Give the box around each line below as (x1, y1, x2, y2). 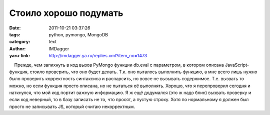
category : (9, 39, 30, 45)
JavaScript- (225, 62, 249, 68)
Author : (9, 45, 26, 52)
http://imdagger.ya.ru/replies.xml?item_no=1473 (48, 53, 147, 59)
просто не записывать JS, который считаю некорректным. (9, 104, 135, 110)
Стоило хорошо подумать (9, 7, 123, 18)
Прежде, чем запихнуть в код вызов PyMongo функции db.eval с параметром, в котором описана (14, 62, 224, 68)
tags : (9, 31, 20, 37)
